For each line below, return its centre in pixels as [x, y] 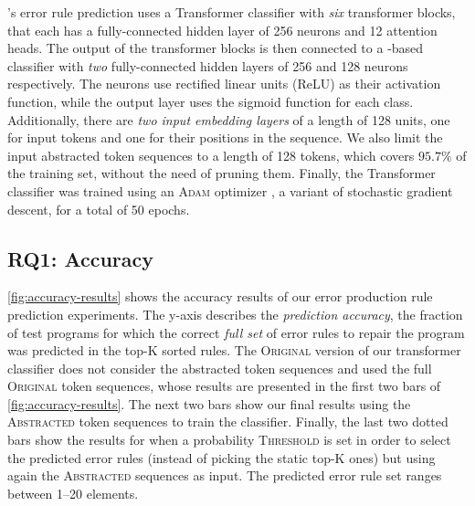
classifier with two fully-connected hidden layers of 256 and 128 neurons [208, 65]
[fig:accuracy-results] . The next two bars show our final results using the [209, 403]
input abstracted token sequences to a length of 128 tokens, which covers [211, 155]
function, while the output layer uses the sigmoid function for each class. [211, 101]
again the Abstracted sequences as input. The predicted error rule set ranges [225, 475]
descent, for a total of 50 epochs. [99, 209]
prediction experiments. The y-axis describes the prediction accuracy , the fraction [235, 314]
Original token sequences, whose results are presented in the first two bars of [224, 386]
